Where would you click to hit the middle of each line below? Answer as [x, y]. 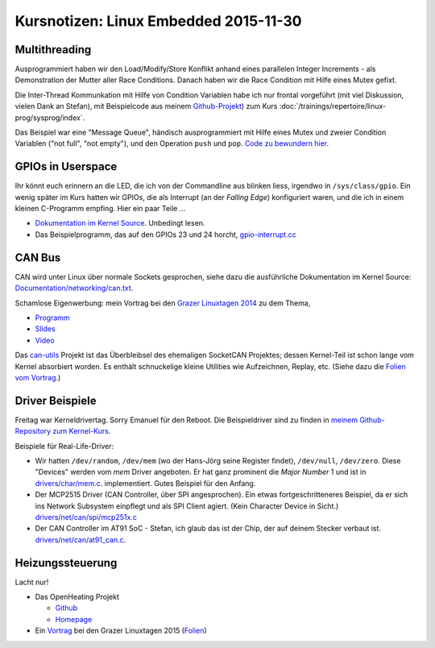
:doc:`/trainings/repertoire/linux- [333, 106]
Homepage [74, 619]
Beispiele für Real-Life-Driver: [64, 446]
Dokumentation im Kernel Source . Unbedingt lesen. [120, 223]
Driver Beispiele [56, 400]
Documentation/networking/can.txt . [74, 288]
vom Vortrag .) [38, 377]
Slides [45, 329]
